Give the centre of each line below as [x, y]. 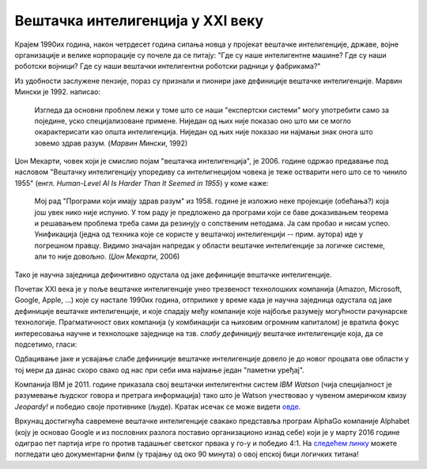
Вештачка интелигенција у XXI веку [139, 21]
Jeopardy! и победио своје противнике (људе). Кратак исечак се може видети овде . [158, 407]
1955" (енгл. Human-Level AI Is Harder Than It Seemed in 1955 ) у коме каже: [142, 183]
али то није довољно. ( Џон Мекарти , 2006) [107, 256]
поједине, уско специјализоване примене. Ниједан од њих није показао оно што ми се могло [193, 121]
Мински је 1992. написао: [58, 92]
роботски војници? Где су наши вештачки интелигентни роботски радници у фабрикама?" [168, 66]
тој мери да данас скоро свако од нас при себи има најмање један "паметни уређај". [159, 370]
